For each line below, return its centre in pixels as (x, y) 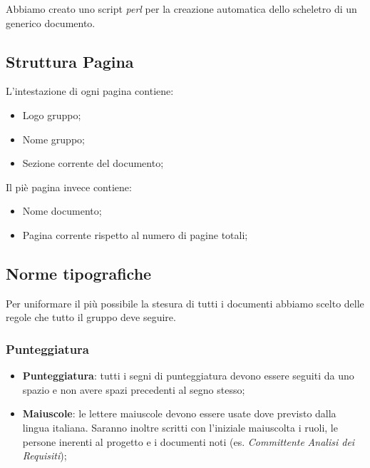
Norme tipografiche (79, 273)
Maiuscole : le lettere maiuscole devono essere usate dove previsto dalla (179, 413)
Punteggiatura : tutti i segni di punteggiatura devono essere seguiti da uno (188, 376)
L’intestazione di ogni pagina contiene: (90, 91)
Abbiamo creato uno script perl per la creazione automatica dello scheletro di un (181, 9)
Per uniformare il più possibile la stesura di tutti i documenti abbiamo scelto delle (185, 303)
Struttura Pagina (70, 61)
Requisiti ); (45, 456)
